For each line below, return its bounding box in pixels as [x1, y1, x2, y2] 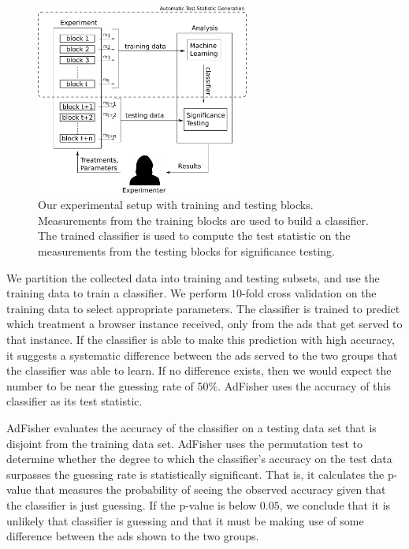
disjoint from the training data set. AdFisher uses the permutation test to [6, 435, 363, 451]
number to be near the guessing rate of [6, 377, 194, 394]
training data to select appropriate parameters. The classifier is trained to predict [6, 300, 400, 316]
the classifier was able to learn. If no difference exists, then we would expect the [6, 362, 392, 379]
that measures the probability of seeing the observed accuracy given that [35, 481, 386, 498]
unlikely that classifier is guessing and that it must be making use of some [6, 512, 364, 528]
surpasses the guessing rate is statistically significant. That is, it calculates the [6, 465, 385, 482]
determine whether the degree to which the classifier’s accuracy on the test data [6, 450, 392, 467]
